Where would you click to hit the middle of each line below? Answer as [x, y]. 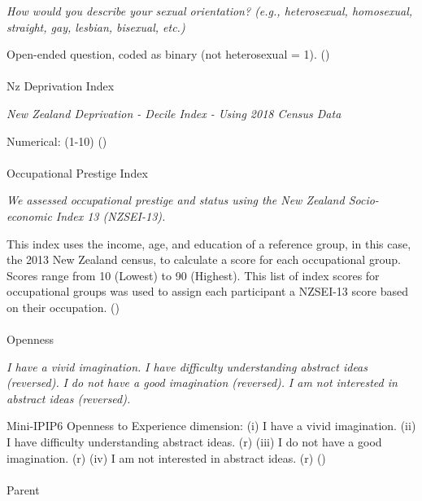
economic [29, 215]
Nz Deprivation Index [61, 86]
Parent [23, 489]
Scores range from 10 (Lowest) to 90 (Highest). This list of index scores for [193, 275]
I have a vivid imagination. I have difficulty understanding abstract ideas [187, 366]
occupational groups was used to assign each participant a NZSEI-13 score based [207, 291]
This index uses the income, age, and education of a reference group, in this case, [209, 243]
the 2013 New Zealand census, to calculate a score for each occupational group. [204, 259]
